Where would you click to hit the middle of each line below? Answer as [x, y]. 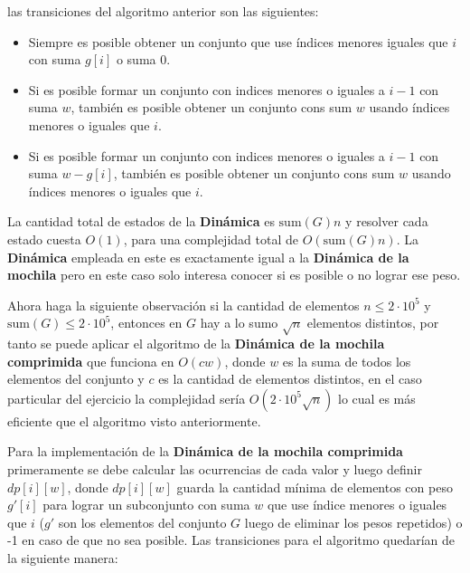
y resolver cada [387, 221]
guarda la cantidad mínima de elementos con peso [315, 487]
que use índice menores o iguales [357, 505]
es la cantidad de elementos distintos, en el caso [290, 379]
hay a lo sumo [239, 323]
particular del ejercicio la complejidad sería [127, 398]
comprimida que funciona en [91, 361]
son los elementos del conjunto [142, 522]
